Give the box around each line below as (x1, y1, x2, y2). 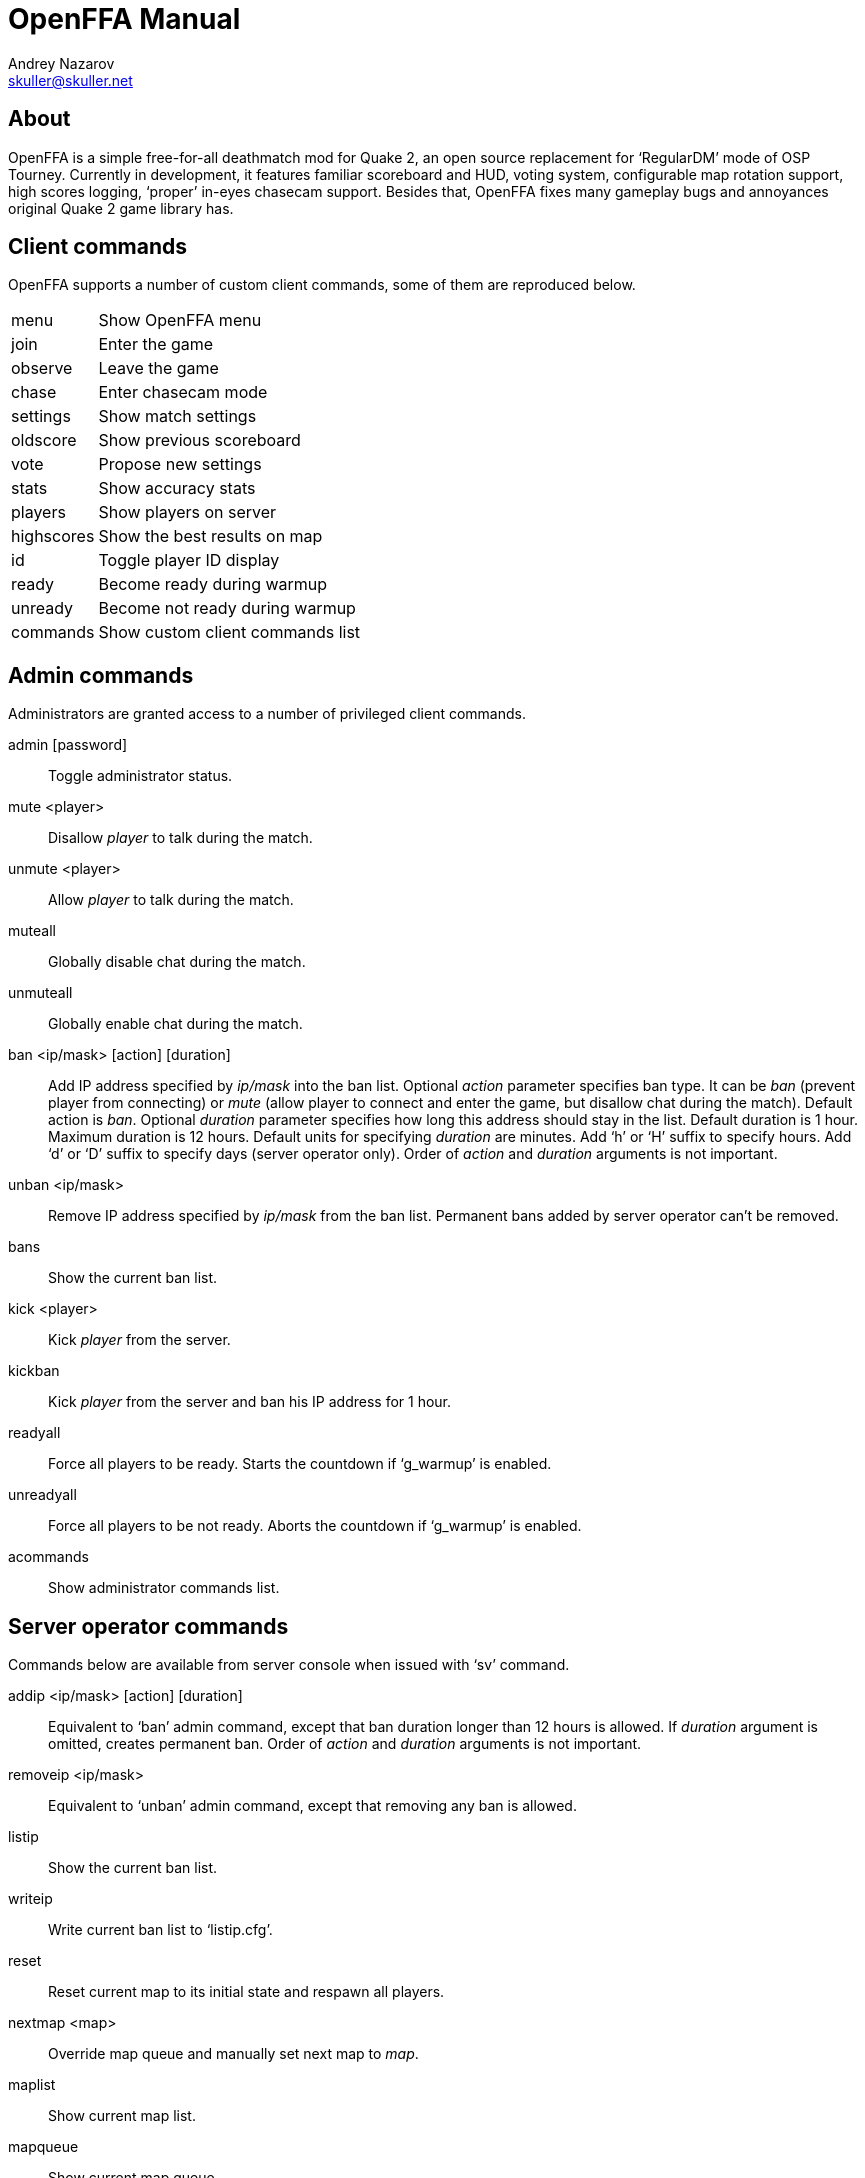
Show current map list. (48, 2107, 196, 2125)
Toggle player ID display (98, 550, 280, 571)
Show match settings (98, 406, 257, 427)
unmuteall (8, 984, 73, 1002)
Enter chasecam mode (98, 382, 268, 403)
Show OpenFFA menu (98, 310, 262, 331)
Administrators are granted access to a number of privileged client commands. (8, 705, 526, 723)
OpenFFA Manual (8, 2, 241, 36)
